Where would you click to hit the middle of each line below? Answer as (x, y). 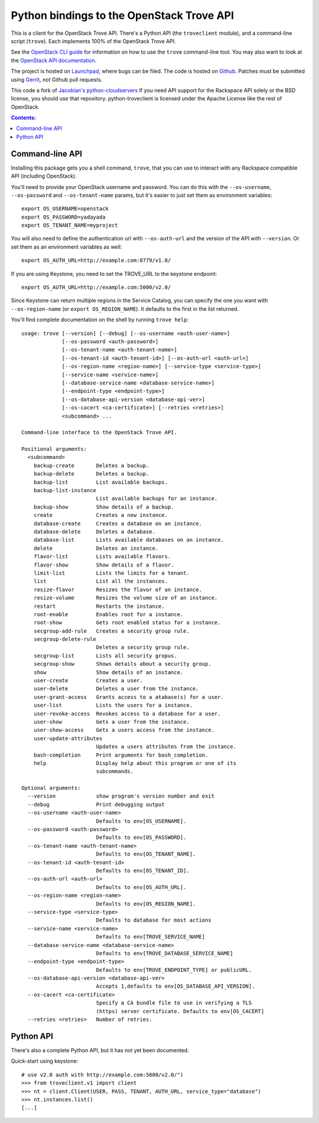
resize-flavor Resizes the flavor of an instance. (118, 590)
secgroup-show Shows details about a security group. (123, 664)
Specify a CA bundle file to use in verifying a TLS (174, 1003)
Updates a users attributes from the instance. (166, 747)
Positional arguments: (54, 449)
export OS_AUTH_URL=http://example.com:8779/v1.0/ (96, 261)
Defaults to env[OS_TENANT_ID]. (143, 870)
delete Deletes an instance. (96, 548)
